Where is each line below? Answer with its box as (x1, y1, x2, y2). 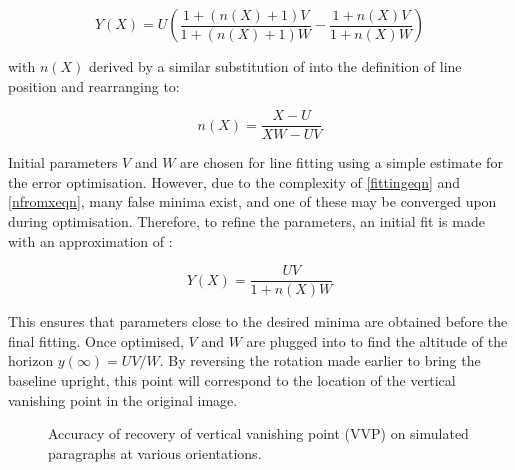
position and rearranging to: (8, 75, 180, 96)
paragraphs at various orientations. (48, 442, 262, 463)
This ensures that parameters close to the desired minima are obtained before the (8, 311, 508, 332)
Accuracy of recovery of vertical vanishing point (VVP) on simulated (48, 423, 469, 444)
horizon (8, 350, 54, 371)
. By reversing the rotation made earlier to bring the (159, 350, 481, 371)
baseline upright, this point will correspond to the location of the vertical (8, 370, 456, 391)
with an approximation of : (8, 230, 173, 251)
